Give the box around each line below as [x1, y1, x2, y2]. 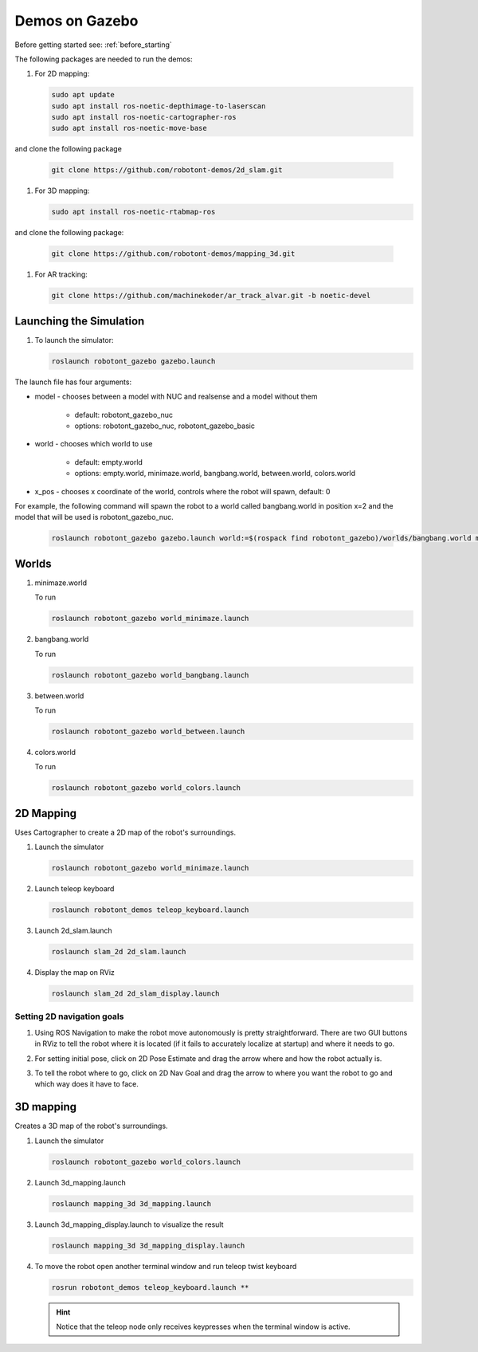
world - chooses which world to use [34, 439, 153, 449]
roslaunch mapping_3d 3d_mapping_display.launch [51, 1240, 245, 1250]
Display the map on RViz [34, 968, 116, 977]
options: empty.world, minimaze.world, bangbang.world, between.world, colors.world [74, 469, 356, 478]
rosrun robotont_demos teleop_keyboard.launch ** [51, 1283, 249, 1291]
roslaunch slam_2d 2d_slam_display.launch [51, 989, 220, 998]
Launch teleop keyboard [34, 884, 115, 894]
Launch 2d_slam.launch [34, 926, 113, 936]
